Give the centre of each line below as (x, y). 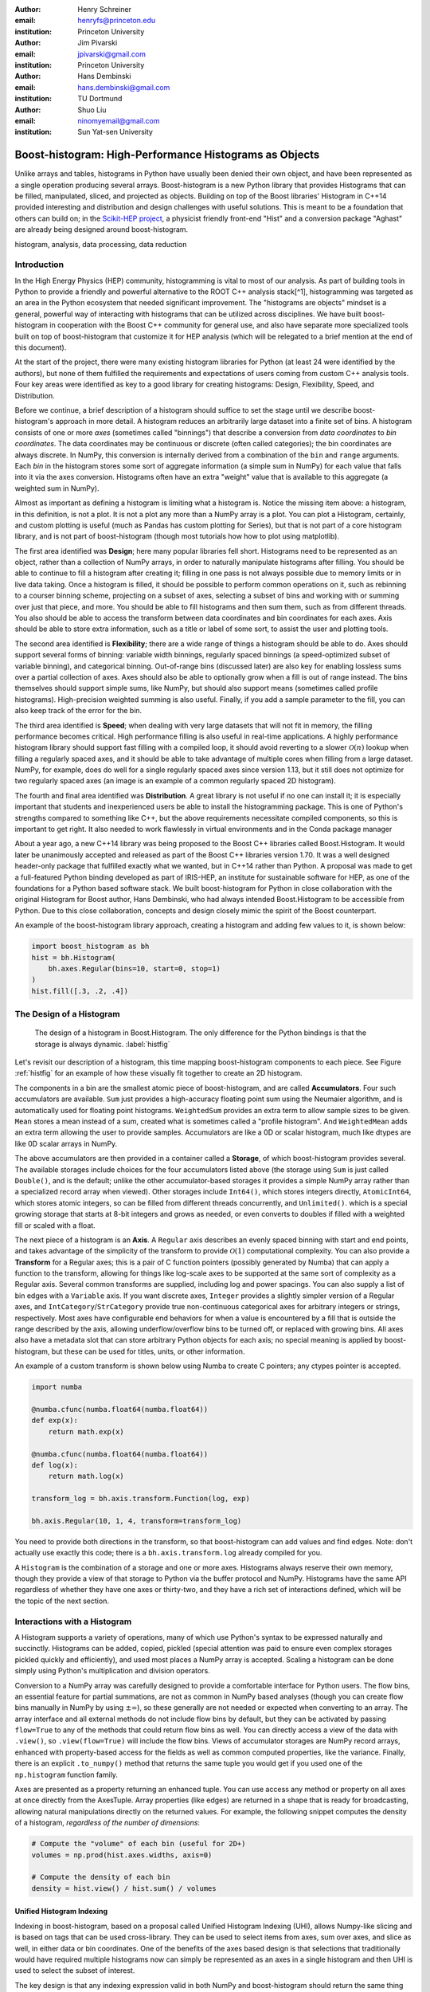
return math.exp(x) (86, 1431)
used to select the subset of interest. (75, 1970)
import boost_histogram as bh (90, 947)
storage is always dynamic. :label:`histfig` (102, 1044)
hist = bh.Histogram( (74, 957)
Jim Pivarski (98, 43)
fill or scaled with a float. (55, 1225)
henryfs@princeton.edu (117, 21)
